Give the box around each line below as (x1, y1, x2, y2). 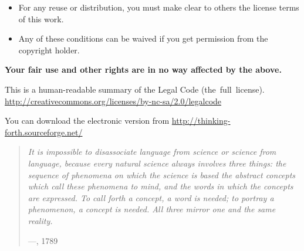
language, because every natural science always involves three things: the (28, 157, 286, 169)
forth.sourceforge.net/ (5, 126, 83, 138)
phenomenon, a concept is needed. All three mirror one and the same (28, 203, 276, 215)
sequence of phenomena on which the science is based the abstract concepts (28, 168, 296, 181)
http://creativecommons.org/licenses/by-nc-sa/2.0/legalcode (5, 94, 222, 107)
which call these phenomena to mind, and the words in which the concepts (28, 180, 293, 192)
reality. (28, 214, 53, 226)
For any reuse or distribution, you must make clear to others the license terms (18, 1, 299, 13)
